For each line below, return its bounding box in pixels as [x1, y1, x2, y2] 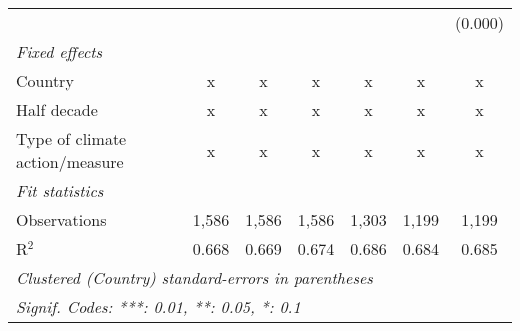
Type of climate [16, 127, 127, 150]
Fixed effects [16, 40, 103, 63]
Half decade [16, 98, 98, 121]
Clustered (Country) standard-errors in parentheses [16, 266, 373, 289]
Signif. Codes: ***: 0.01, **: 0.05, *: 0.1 [16, 295, 301, 318]
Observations [16, 208, 107, 231]
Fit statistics [16, 179, 104, 202]
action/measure [16, 150, 124, 173]
